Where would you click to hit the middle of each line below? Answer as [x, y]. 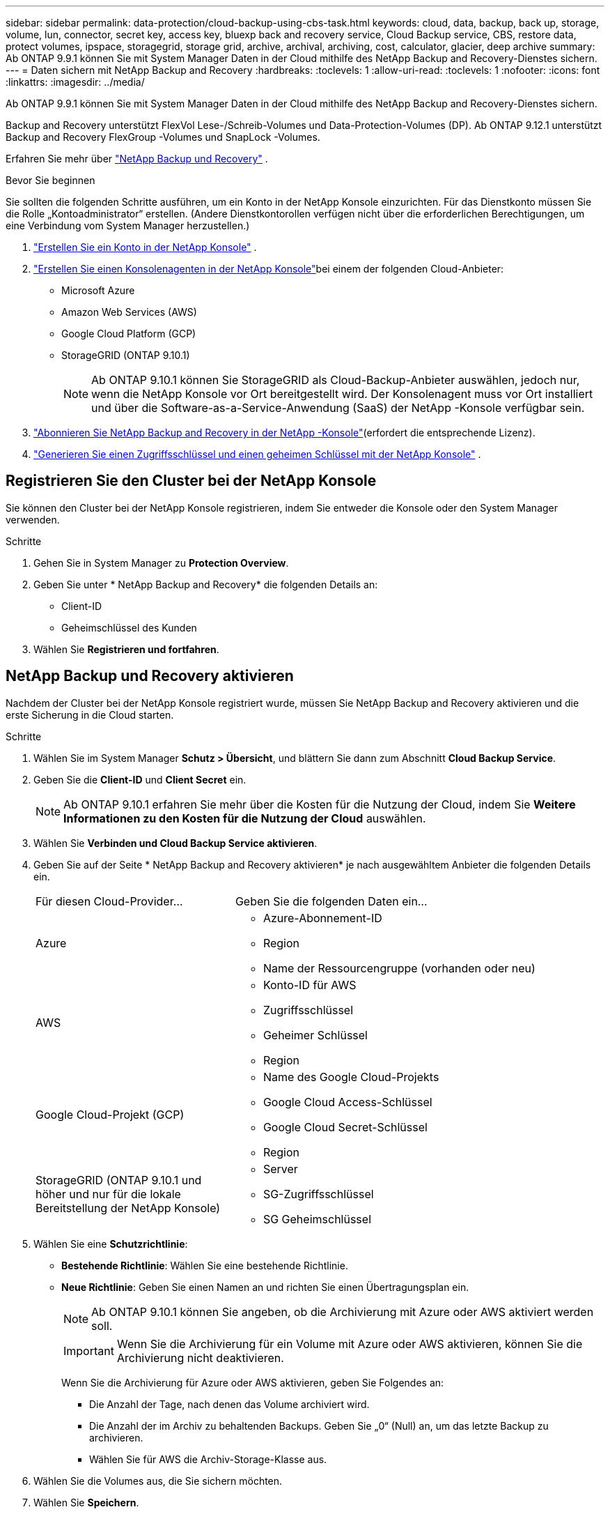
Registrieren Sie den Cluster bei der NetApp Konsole [191, 481]
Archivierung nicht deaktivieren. [200, 1358]
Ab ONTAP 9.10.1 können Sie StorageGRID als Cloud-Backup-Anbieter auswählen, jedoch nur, [336, 380]
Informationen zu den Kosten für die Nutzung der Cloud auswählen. [245, 818]
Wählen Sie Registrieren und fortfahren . [126, 649]
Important [89, 1351]
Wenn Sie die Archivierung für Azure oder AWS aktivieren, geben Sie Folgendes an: [253, 1382]
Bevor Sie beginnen [50, 180]
